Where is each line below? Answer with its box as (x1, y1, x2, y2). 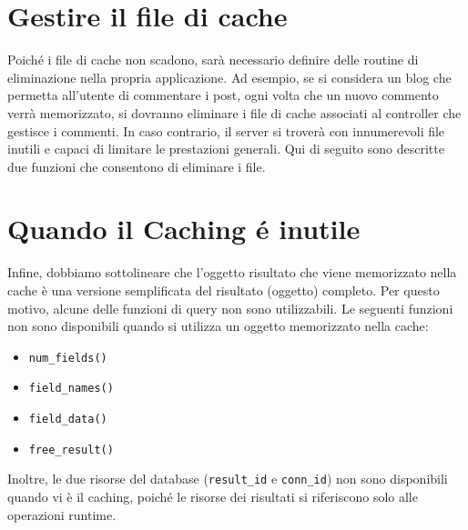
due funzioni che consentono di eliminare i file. (7, 156, 266, 175)
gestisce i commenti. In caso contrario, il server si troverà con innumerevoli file (7, 121, 445, 140)
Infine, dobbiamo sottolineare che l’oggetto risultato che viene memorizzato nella (7, 263, 457, 282)
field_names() (28, 382, 114, 395)
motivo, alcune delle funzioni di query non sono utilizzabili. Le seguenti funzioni (7, 298, 453, 317)
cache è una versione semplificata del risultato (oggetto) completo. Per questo (7, 281, 440, 299)
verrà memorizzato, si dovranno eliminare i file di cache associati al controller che (7, 103, 462, 122)
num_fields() (28, 351, 107, 365)
